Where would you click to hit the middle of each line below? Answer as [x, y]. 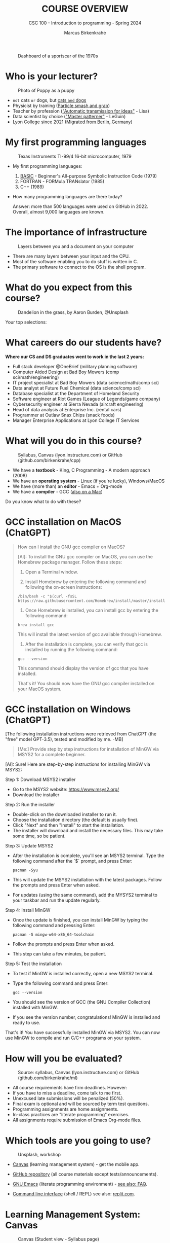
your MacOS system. [39, 689]
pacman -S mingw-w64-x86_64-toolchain [53, 935]
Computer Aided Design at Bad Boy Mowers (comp [66, 372]
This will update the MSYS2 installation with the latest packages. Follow [87, 880]
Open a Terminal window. [52, 572]
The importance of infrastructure [76, 232]
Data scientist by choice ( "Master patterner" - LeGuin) [69, 116]
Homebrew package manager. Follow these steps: [70, 562]
